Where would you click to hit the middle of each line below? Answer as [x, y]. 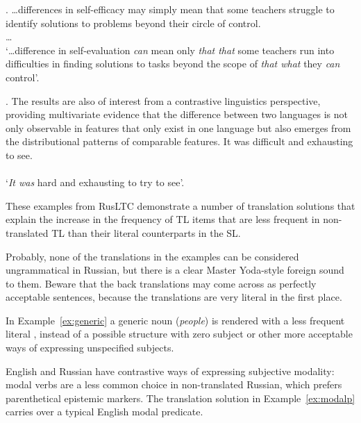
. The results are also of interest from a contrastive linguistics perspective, [163, 100]
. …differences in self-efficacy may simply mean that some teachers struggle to [170, 9]
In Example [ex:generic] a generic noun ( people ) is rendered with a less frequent [175, 320]
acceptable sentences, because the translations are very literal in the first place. [174, 297]
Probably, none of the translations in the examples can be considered [152, 256]
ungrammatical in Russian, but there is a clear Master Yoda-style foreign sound [175, 270]
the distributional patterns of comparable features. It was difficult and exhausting [179, 141]
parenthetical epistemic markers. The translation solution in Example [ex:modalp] [180, 398]
